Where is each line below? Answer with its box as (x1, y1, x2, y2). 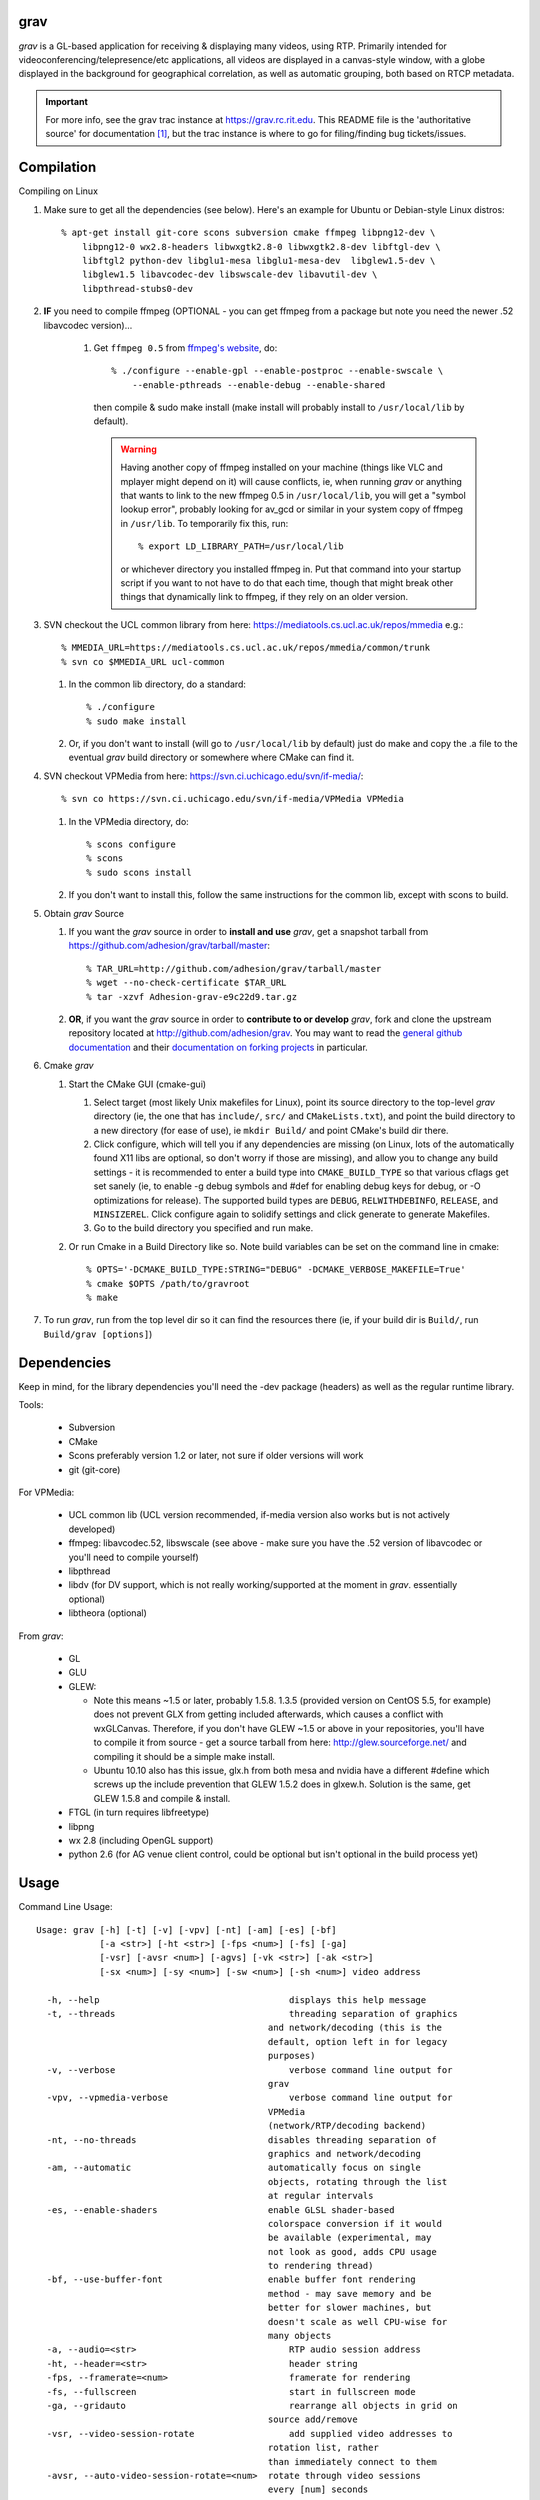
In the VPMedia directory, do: (68, 815, 189, 827)
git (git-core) (68, 1463, 121, 1475)
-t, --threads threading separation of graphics (46, 2008, 459, 2020)
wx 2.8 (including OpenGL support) (68, 1835, 214, 1846)
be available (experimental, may (267, 2232, 432, 2244)
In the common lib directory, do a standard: (68, 678, 247, 690)
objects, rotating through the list (267, 2176, 448, 2187)
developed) (68, 1523, 116, 1535)
